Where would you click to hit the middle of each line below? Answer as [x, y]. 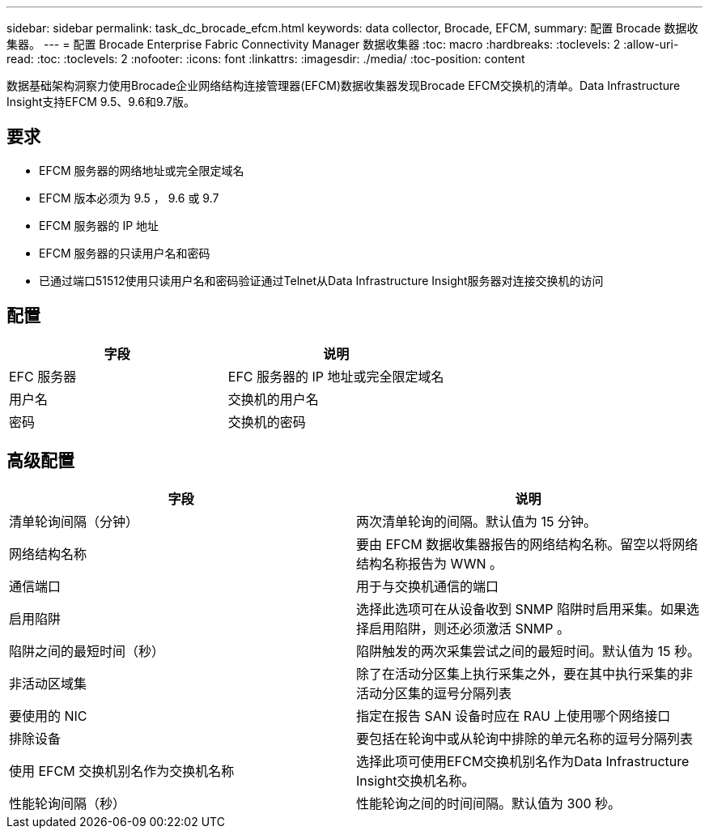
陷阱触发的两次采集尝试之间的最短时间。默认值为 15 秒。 [529, 651]
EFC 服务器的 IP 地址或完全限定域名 [336, 376]
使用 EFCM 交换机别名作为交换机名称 [122, 771]
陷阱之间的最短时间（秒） [87, 651]
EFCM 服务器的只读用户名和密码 [125, 253]
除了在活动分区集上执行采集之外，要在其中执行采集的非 [525, 673]
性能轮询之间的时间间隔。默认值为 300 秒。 [489, 803]
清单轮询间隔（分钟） [74, 521]
